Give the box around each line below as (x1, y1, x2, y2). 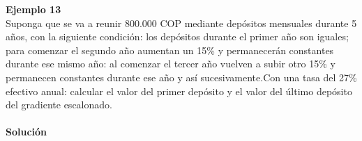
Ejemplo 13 (6, 2, 61, 16)
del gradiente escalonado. (6, 97, 112, 112)
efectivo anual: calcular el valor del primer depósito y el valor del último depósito (6, 83, 352, 98)
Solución (6, 124, 47, 139)
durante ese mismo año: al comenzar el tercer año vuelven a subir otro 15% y (6, 56, 335, 71)
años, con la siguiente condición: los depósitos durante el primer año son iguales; (6, 29, 349, 44)
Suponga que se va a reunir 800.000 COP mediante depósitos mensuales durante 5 (6, 15, 357, 30)
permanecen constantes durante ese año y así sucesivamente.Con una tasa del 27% (6, 69, 357, 84)
